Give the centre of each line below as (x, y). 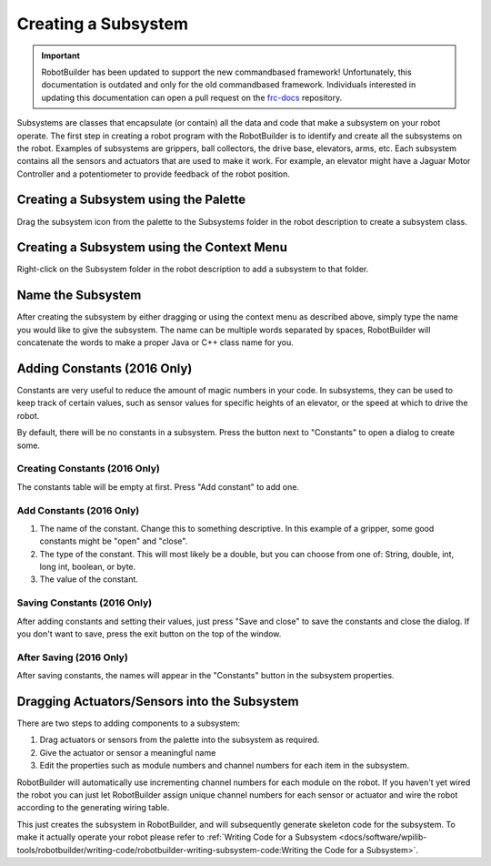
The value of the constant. (89, 579)
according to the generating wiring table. (93, 808)
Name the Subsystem (79, 295)
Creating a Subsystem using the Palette (131, 200)
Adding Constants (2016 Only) (105, 368)
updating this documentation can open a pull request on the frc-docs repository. (192, 97)
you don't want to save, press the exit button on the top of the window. (149, 634)
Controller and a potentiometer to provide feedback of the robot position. (154, 174)
